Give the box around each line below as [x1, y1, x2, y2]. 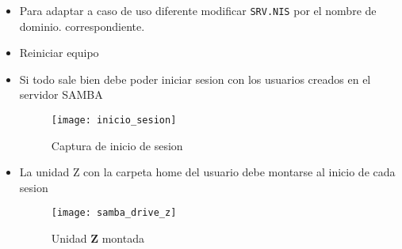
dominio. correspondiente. [19, 17, 145, 34]
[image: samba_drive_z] [51, 207, 177, 219]
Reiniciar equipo [19, 44, 99, 61]
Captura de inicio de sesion [51, 137, 183, 153]
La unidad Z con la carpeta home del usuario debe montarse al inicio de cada [19, 164, 396, 180]
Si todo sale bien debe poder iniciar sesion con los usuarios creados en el [19, 70, 371, 87]
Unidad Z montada [51, 230, 144, 247]
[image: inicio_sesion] [51, 115, 177, 126]
